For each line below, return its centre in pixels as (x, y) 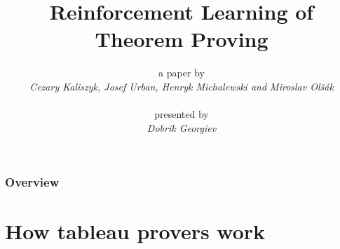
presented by (182, 114)
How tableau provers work (135, 231)
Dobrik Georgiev (182, 127)
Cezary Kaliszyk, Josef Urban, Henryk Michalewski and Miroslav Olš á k (182, 86)
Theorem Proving (182, 39)
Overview (32, 182)
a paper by (182, 73)
